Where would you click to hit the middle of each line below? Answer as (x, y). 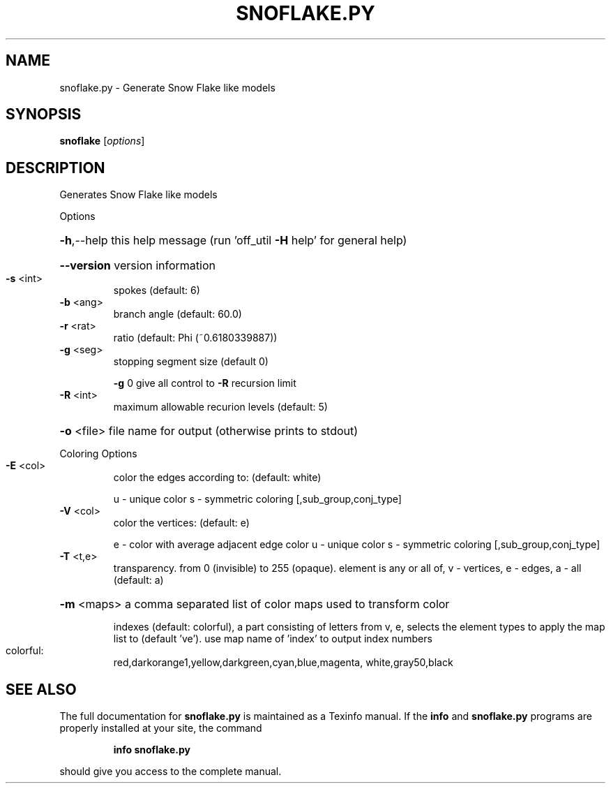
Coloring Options (98, 454)
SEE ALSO (41, 689)
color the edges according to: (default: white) (217, 478)
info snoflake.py (152, 750)
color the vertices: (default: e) (181, 523)
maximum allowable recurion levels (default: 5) (220, 407)
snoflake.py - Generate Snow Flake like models (167, 87)
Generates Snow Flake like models (138, 195)
